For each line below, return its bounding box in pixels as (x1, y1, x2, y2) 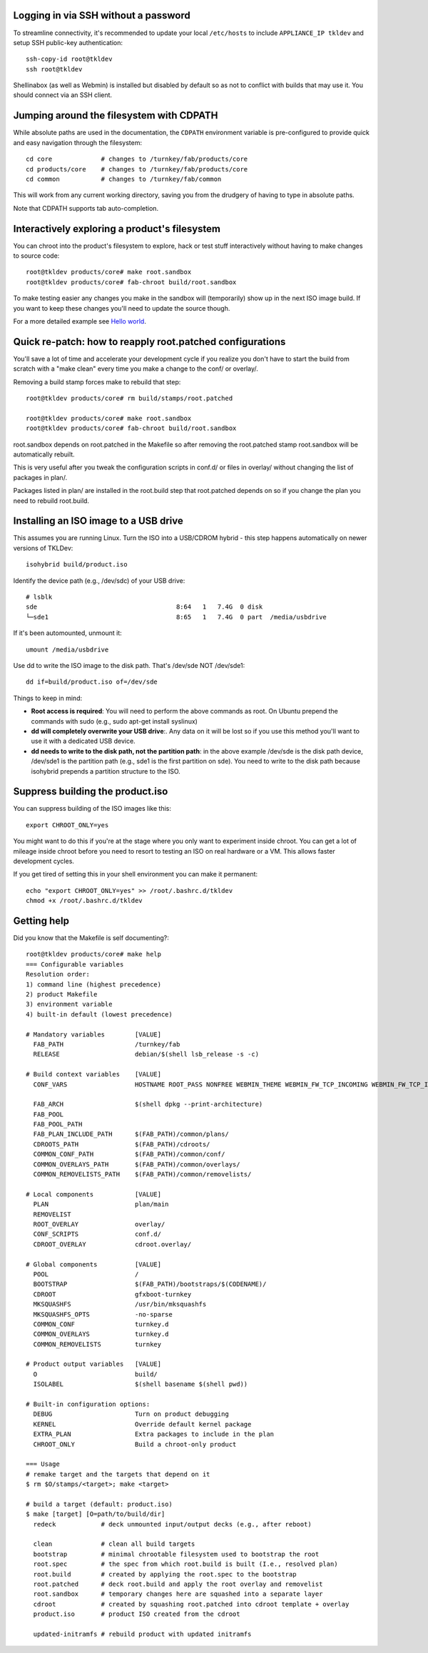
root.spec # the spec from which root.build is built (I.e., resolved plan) (33, 1560, 338, 1568)
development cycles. (13, 857, 75, 865)
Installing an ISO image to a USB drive (13, 515, 183, 527)
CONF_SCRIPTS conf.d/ (33, 1230, 162, 1239)
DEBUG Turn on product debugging (33, 1410, 230, 1418)
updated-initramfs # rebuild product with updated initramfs (33, 1630, 252, 1638)
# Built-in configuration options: (26, 1400, 151, 1409)
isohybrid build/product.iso (26, 561, 128, 569)
